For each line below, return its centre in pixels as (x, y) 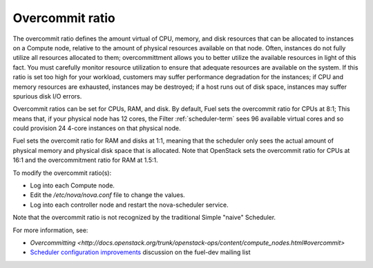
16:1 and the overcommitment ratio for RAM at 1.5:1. (85, 160)
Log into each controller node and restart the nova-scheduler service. (129, 205)
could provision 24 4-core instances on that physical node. (97, 128)
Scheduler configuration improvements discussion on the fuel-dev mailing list (140, 252)
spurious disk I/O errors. (47, 96)
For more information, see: (50, 230)
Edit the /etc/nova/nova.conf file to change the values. (108, 195)
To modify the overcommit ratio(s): (62, 173)
